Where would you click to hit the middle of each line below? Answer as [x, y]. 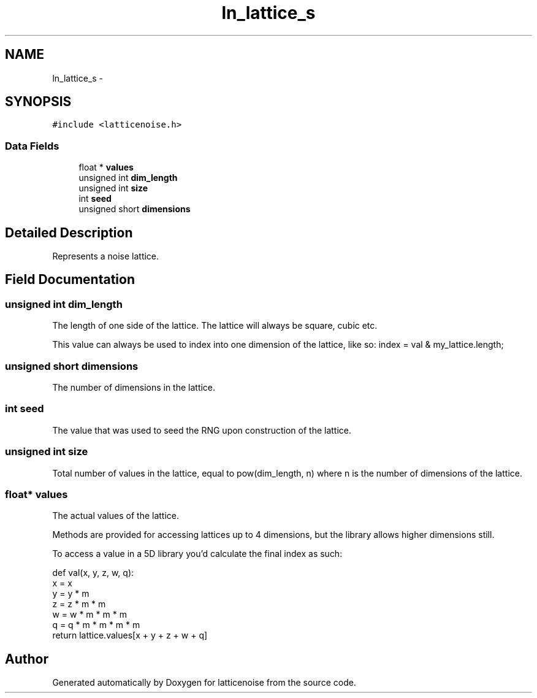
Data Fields [32, 146]
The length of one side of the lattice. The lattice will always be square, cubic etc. [215, 326]
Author [27, 659]
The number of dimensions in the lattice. [134, 387]
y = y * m [71, 594]
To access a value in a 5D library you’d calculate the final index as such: [197, 554]
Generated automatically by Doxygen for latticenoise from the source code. [204, 683]
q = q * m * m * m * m [96, 625]
